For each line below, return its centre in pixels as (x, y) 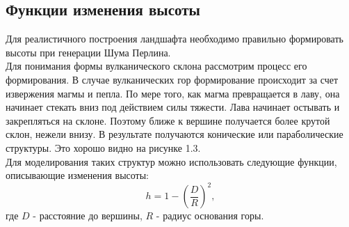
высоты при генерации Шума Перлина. (88, 52)
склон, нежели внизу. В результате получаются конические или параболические (174, 134)
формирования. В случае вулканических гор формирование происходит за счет (172, 79)
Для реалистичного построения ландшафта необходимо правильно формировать (174, 39)
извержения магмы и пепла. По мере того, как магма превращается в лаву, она (173, 93)
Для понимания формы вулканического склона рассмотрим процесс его (156, 66)
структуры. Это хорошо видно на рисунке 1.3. (103, 147)
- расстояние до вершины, (88, 216)
